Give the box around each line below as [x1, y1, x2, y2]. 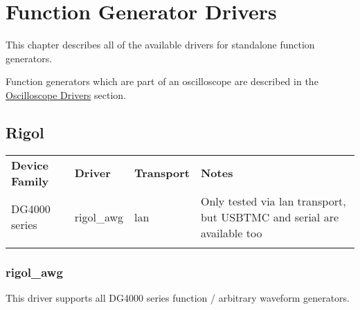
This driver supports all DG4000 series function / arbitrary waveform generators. [6, 290, 350, 304]
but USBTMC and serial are [200, 208, 339, 225]
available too [200, 224, 262, 241]
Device [11, 156, 48, 173]
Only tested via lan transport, [200, 192, 346, 209]
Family [11, 172, 49, 189]
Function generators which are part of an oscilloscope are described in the [6, 74, 318, 89]
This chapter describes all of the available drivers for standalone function [6, 37, 315, 52]
